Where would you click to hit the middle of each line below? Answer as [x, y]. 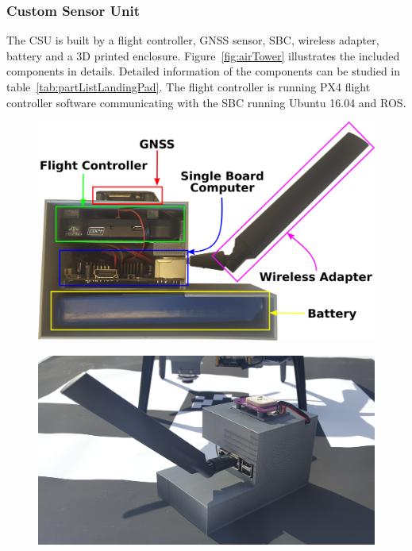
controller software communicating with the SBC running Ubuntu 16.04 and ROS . [206, 102]
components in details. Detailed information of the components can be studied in [204, 71]
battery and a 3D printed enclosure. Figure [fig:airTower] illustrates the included [203, 55]
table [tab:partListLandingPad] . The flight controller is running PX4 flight [189, 87]
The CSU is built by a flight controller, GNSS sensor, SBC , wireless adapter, [193, 40]
